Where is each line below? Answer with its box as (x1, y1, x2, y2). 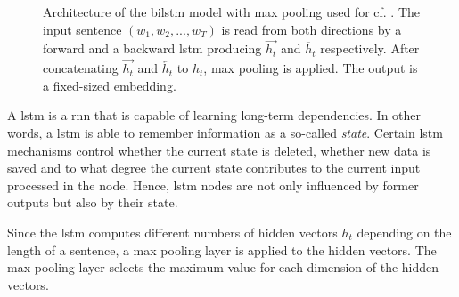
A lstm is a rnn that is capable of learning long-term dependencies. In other (7, 106, 422, 124)
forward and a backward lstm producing (43, 39, 262, 58)
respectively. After (320, 39, 420, 58)
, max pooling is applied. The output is (203, 59, 418, 77)
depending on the (357, 222, 452, 241)
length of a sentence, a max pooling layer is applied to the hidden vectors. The (7, 240, 437, 259)
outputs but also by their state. (7, 193, 178, 212)
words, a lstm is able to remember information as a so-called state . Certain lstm (7, 124, 443, 141)
